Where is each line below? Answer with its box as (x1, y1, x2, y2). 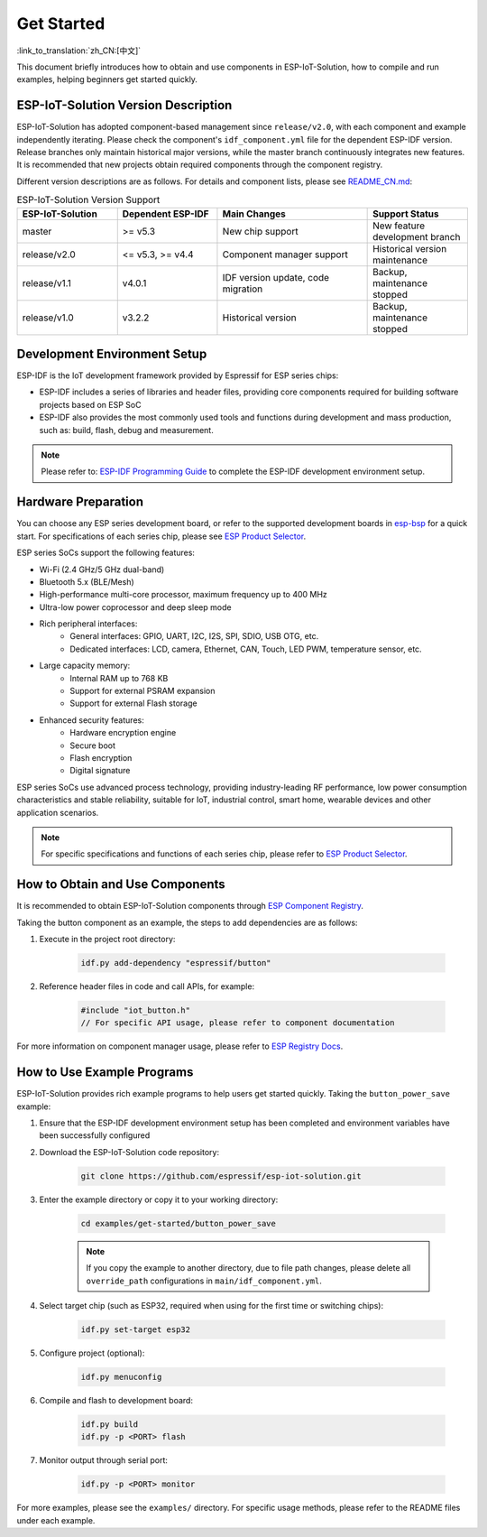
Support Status (372, 208, 439, 220)
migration (222, 282, 263, 295)
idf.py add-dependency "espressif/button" (80, 958, 271, 968)
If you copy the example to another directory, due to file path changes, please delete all (86, 1263, 411, 1273)
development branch (372, 230, 461, 243)
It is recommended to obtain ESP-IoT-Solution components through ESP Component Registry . (16, 901, 364, 912)
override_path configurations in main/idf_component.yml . (86, 1275, 322, 1286)
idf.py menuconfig (80, 1372, 162, 1382)
